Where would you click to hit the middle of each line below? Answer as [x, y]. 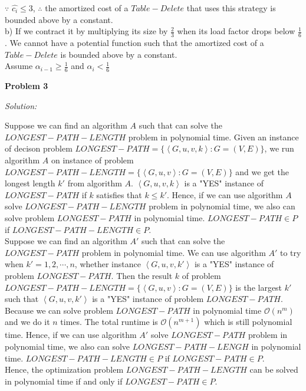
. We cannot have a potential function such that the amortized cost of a [134, 43]
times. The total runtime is [109, 322]
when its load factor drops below [236, 31]
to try [290, 252]
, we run [279, 148]
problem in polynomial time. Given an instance [213, 137]
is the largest [259, 287]
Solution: [21, 105]
